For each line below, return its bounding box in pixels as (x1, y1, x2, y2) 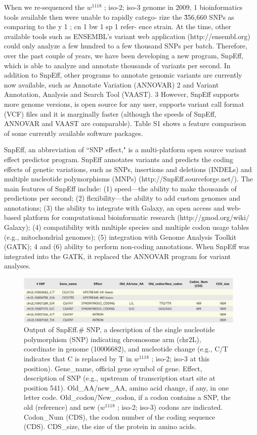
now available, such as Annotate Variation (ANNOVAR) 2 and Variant (4, 79, 219, 89)
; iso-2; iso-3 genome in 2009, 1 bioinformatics (104, 2, 243, 12)
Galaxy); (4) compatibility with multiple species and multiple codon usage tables (4, 222, 249, 232)
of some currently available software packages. (4, 128, 143, 138)
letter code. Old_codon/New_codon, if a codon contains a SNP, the (24, 392, 231, 402)
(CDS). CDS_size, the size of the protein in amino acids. (24, 421, 197, 432)
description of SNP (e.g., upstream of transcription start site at (24, 373, 215, 383)
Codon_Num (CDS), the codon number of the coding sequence (24, 411, 215, 422)
